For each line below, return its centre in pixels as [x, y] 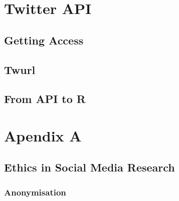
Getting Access [44, 40]
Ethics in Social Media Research [89, 167]
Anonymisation [35, 192]
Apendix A [43, 135]
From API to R [45, 99]
